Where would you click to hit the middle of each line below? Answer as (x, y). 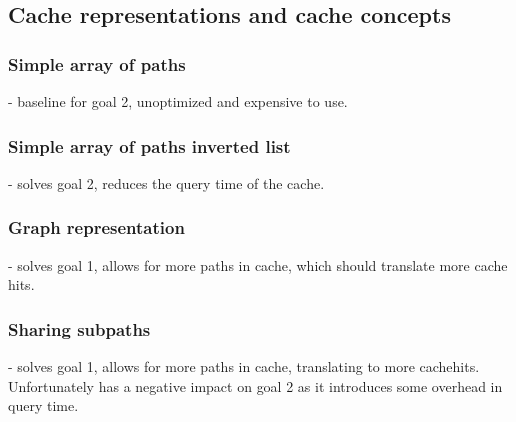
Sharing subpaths (79, 328)
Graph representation (96, 227)
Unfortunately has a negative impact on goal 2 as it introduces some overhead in (255, 385)
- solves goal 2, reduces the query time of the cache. (166, 182)
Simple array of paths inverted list (149, 145)
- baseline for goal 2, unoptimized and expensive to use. (178, 101)
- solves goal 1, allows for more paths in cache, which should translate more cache (258, 264)
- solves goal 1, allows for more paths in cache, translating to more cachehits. (244, 366)
